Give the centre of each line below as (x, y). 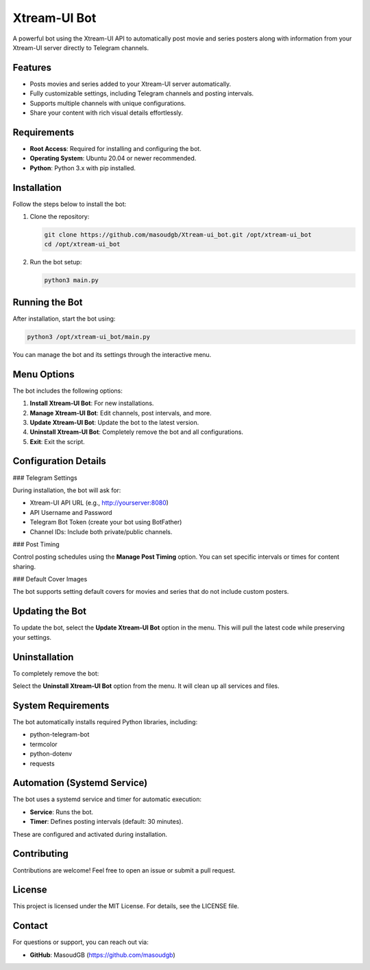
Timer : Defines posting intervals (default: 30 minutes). (107, 822)
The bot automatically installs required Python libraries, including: (105, 721)
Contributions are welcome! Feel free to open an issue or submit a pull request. (124, 870)
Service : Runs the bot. (62, 812)
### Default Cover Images (50, 579)
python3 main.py (72, 280)
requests (42, 763)
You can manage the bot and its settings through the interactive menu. (112, 354)
